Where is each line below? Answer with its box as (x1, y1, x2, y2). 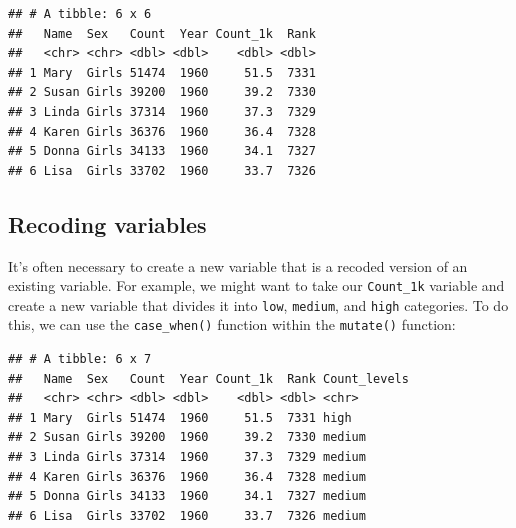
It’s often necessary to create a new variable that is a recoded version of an (8, 255, 468, 276)
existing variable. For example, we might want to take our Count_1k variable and (8, 275, 505, 296)
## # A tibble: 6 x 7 (8, 352, 152, 367)
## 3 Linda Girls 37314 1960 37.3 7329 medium (8, 450, 366, 465)
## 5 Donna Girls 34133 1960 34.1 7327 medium (8, 489, 366, 504)
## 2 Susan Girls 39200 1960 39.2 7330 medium (8, 430, 366, 445)
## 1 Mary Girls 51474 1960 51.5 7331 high (8, 410, 352, 425)
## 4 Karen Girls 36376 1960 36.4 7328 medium (8, 469, 366, 484)
